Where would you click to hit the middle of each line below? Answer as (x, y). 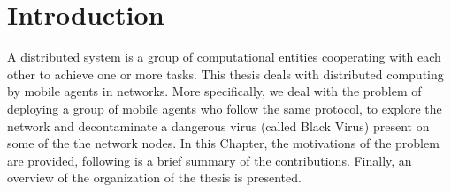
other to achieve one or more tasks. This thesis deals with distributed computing (225, 74)
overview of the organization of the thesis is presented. (154, 177)
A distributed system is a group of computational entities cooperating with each (224, 57)
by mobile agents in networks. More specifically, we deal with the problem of (214, 91)
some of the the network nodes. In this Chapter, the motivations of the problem (223, 143)
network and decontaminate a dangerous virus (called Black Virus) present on (218, 126)
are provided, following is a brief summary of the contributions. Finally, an (210, 160)
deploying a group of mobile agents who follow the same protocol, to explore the (225, 108)
